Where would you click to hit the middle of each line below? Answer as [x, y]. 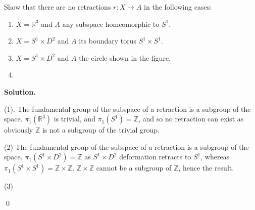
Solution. [20, 91]
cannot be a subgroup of [134, 168]
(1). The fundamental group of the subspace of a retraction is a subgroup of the [127, 109]
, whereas [215, 157]
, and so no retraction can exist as [191, 119]
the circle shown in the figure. [125, 57]
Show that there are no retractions [58, 7]
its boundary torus [108, 41]
